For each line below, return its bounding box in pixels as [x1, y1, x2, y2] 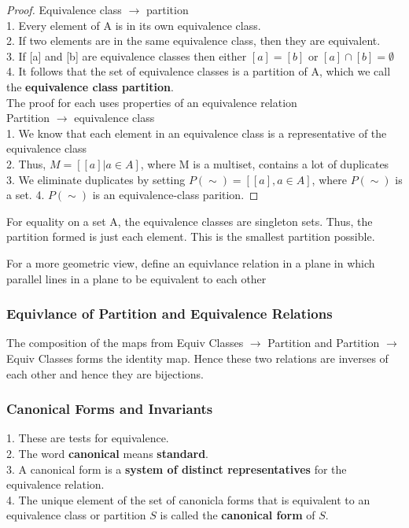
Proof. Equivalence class [6, 2, 122, 17]
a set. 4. [6, 186, 45, 203]
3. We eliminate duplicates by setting [6, 171, 186, 187]
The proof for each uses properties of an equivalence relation [6, 94, 297, 110]
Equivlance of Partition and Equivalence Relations [6, 304, 333, 323]
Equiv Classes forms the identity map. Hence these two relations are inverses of [6, 349, 389, 366]
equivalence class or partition [6, 507, 146, 523]
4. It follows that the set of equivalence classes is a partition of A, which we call [6, 63, 391, 79]
